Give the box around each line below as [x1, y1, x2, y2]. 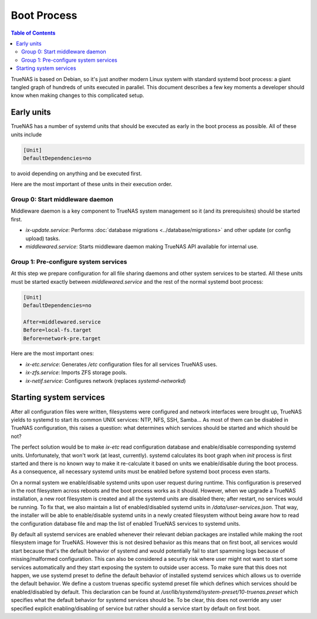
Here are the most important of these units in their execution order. [11, 181, 173, 188]
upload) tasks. [25, 235, 60, 242]
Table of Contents [11, 29, 56, 36]
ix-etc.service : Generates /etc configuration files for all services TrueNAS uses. [25, 361, 217, 368]
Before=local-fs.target [23, 327, 92, 334]
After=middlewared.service [23, 318, 101, 325]
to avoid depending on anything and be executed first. [11, 170, 142, 177]
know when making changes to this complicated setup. [11, 92, 144, 99]
